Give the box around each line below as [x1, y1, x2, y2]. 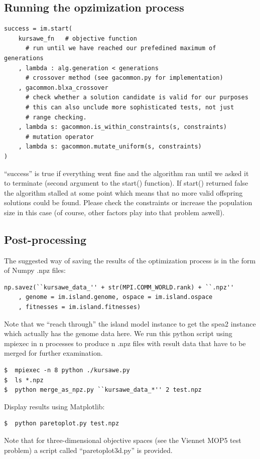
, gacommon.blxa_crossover [18, 84, 108, 91]
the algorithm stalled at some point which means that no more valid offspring [4, 187, 243, 198]
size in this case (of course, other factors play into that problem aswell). [4, 207, 225, 217]
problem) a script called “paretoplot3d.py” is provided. [4, 444, 173, 455]
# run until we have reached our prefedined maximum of [25, 45, 216, 52]
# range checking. [25, 113, 87, 121]
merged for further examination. [4, 348, 103, 358]
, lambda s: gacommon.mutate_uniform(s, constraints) [18, 143, 202, 150]
